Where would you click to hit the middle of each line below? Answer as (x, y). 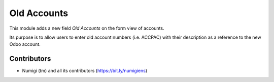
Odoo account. (25, 44)
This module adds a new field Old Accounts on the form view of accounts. (87, 28)
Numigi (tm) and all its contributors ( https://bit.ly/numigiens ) (85, 71)
